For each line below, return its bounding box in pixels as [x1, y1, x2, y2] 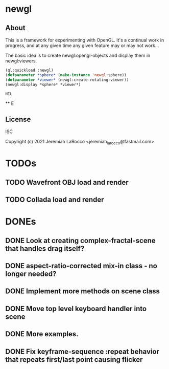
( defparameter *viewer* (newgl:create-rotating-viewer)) [5, 77, 129, 82]
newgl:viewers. [5, 58, 37, 64]
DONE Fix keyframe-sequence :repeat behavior [5, 347, 160, 356]
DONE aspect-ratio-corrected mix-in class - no [5, 262, 157, 270]
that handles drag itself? [5, 244, 85, 253]
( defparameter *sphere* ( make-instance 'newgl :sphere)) [5, 72, 127, 77]
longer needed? [5, 270, 57, 278]
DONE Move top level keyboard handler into [5, 304, 147, 313]
